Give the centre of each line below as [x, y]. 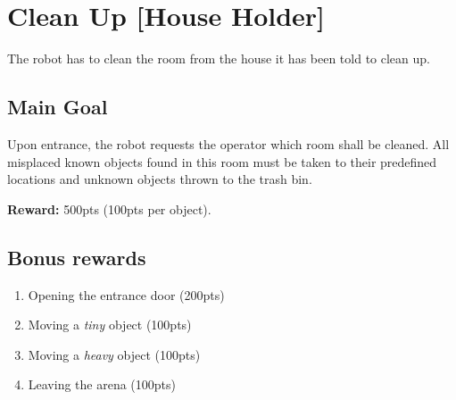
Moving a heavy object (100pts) [114, 354]
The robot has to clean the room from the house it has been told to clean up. [219, 58]
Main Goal [58, 107]
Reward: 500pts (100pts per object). [109, 208]
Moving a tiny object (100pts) [110, 325]
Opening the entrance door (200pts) [126, 294]
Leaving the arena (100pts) [102, 384]
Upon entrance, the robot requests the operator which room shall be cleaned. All [228, 143]
